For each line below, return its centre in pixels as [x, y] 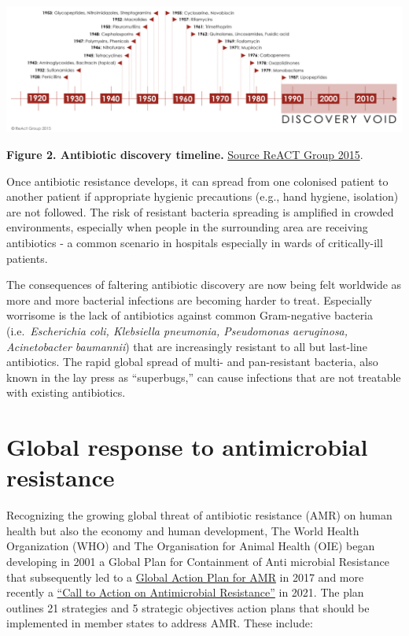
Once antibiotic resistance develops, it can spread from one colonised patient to [197, 181]
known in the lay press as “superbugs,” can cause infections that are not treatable [204, 377]
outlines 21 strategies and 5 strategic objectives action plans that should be [188, 607]
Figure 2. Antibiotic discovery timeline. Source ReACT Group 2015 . [185, 155]
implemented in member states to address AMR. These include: [160, 623]
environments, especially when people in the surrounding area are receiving [187, 227]
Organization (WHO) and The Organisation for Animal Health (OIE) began [191, 546]
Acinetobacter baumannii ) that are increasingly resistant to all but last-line [187, 346]
